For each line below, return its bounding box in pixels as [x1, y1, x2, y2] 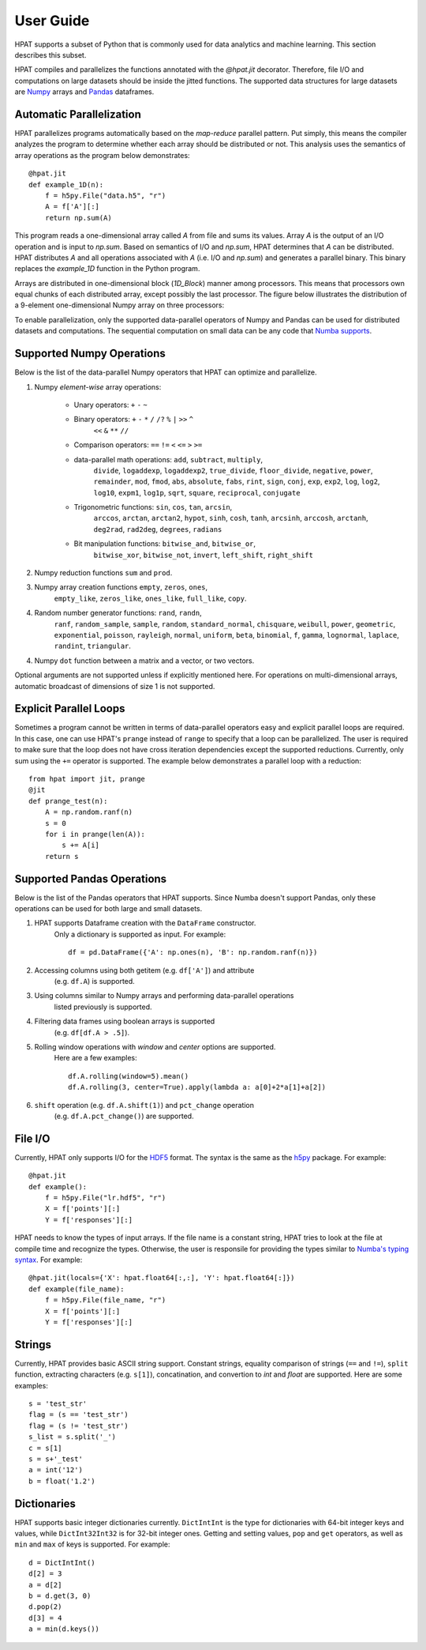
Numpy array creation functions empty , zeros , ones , [34, 582, 208, 592]
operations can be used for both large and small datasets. [14, 904, 203, 914]
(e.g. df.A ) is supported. [54, 977, 136, 985]
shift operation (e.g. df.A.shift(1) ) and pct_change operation [34, 1100, 255, 1109]
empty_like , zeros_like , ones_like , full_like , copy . [54, 593, 248, 603]
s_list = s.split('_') [28, 1433, 117, 1441]
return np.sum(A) [44, 213, 112, 222]
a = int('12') [28, 1466, 83, 1475]
